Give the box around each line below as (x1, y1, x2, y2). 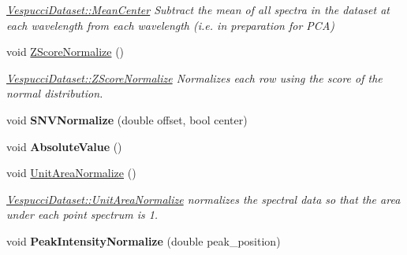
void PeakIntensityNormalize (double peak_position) (6, 232, 281, 249)
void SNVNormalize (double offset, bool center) (6, 111, 248, 128)
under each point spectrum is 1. (6, 206, 159, 223)
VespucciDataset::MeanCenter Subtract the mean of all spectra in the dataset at (6, 2, 390, 17)
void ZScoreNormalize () (6, 43, 125, 60)
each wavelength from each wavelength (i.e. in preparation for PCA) (6, 17, 335, 33)
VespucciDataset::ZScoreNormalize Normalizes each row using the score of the (6, 69, 383, 86)
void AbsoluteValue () (6, 138, 122, 154)
